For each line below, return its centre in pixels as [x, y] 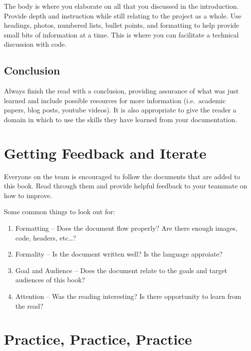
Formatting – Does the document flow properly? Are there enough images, [126, 228]
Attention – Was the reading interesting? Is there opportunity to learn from [128, 296]
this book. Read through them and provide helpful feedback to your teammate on [126, 186]
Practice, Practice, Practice [98, 339]
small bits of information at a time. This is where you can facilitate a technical [121, 34]
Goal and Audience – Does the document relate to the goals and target [121, 270]
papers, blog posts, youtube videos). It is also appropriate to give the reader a [120, 110]
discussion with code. [35, 44]
